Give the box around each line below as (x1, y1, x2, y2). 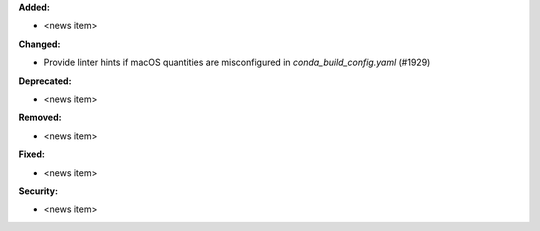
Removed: (18, 111, 62, 124)
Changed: (18, 38, 61, 50)
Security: (18, 185, 59, 197)
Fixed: (18, 148, 45, 160)
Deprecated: (18, 75, 72, 87)
